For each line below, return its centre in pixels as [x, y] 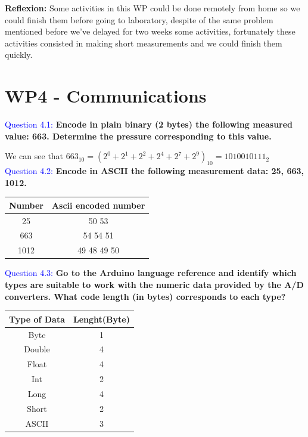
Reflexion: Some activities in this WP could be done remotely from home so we [153, 8]
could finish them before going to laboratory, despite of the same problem [139, 19]
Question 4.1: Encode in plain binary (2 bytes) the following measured [149, 124]
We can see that [34, 156]
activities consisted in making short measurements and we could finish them [144, 43]
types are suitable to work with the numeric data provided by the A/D [154, 284]
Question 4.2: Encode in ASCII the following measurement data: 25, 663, [155, 171]
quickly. [19, 55]
